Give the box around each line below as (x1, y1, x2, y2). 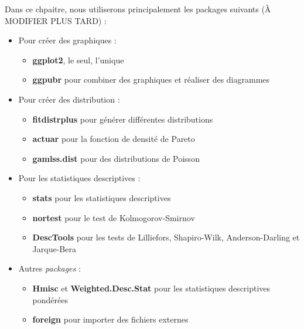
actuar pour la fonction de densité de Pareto (32, 133, 195, 145)
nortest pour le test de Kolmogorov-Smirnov (32, 211, 195, 223)
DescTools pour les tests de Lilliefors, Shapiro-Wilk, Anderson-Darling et (32, 231, 300, 243)
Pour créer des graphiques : (18, 34, 117, 46)
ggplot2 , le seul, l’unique (32, 53, 124, 66)
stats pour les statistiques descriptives (32, 191, 171, 203)
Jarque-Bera (32, 242, 76, 255)
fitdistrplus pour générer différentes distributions (32, 113, 213, 125)
